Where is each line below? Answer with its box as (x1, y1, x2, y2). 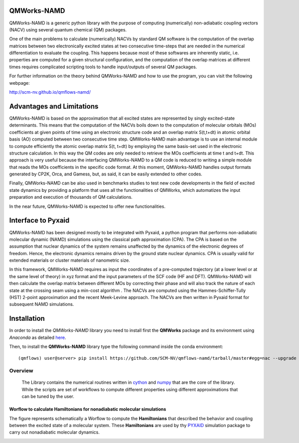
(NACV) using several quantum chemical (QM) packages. (9, 26, 127, 32)
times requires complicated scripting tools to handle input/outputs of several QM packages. (9, 64, 197, 70)
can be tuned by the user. (21, 394, 74, 400)
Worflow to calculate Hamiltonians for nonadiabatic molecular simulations (9, 406, 166, 412)
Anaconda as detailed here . (9, 334, 66, 340)
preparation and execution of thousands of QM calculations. (9, 194, 133, 200)
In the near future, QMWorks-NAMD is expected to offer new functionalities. (9, 203, 165, 209)
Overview (9, 367, 33, 374)
